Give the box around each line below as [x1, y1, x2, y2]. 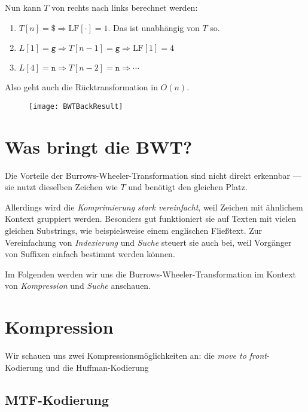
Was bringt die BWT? [5, 134, 193, 158]
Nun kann [5, 1, 41, 13]
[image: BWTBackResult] [29, 102, 123, 111]
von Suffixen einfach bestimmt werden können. [5, 248, 175, 260]
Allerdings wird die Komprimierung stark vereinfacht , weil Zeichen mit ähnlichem [5, 200, 303, 213]
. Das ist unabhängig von [108, 21, 200, 33]
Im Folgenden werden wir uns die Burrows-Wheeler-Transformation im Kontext [5, 267, 297, 280]
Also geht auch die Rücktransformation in [5, 81, 158, 93]
